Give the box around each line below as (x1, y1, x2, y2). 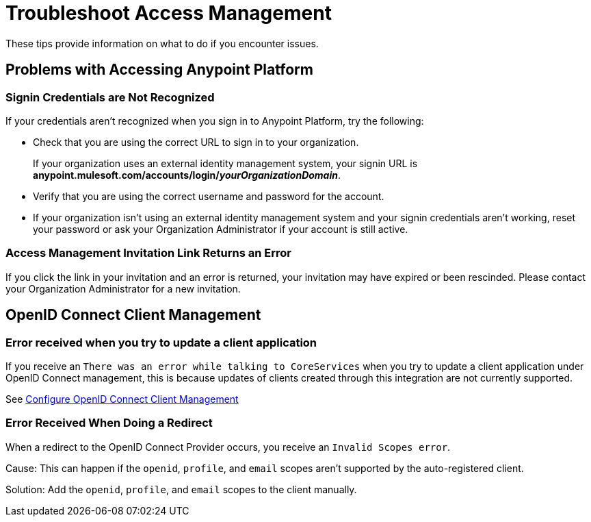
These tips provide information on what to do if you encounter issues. (5, 37, 319, 49)
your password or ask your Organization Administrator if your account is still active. (33, 223, 408, 235)
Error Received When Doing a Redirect (5, 416, 213, 430)
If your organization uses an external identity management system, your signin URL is (33, 157, 418, 169)
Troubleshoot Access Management (5, 1, 332, 25)
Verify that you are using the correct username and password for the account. (33, 190, 384, 202)
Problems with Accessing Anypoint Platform (5, 61, 313, 79)
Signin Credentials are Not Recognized (5, 90, 215, 104)
